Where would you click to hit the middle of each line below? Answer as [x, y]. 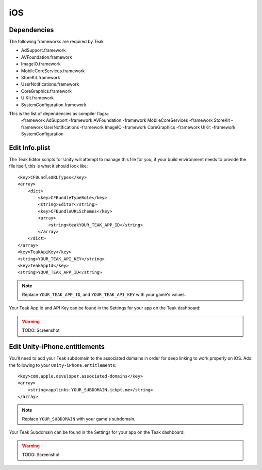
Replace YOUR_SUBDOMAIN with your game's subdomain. [79, 419]
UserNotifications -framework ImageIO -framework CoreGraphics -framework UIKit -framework [140, 127]
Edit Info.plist [30, 148]
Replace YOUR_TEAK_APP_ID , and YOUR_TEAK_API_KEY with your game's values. [104, 295]
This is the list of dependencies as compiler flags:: [59, 113]
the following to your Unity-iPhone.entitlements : [63, 365]
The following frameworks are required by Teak [56, 42]
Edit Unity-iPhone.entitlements [57, 347]
